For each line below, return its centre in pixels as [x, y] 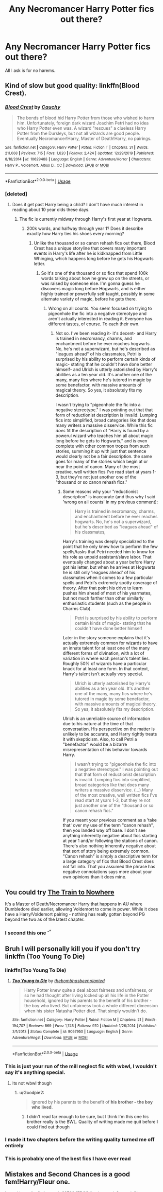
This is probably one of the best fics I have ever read [68, 1158]
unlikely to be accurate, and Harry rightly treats [110, 734]
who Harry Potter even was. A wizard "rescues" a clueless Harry [81, 128]
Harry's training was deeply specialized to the [109, 542]
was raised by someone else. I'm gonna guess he [90, 283]
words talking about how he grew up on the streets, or [95, 279]
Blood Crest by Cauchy [33, 107]
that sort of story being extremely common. [106, 851]
